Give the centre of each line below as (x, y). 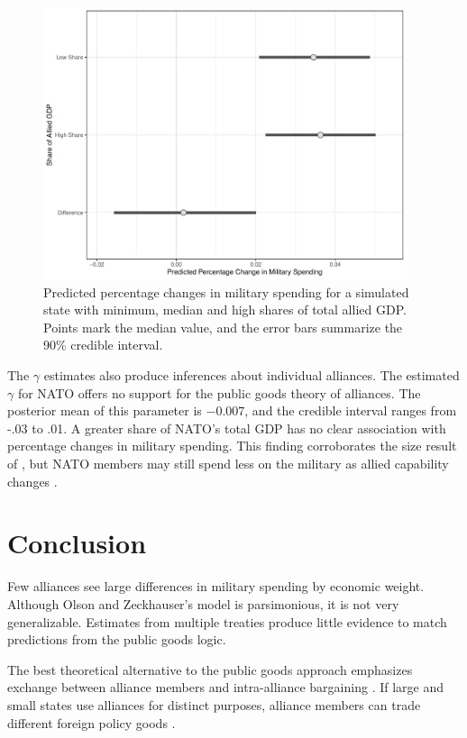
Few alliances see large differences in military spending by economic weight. (216, 586)
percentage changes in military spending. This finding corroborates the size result (232, 446)
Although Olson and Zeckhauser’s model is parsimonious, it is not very (203, 603)
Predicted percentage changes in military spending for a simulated (226, 292)
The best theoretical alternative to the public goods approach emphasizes (210, 669)
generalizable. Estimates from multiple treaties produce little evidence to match (227, 621)
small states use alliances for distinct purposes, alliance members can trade (214, 704)
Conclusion (77, 543)
